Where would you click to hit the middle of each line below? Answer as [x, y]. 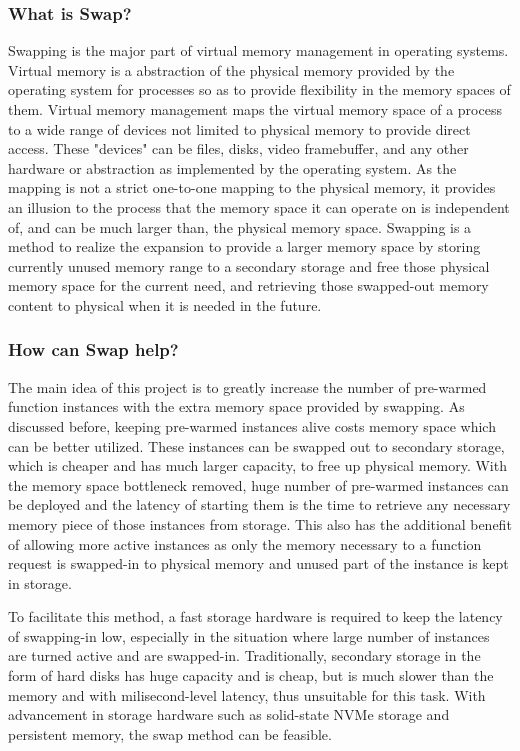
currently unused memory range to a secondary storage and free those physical [249, 265]
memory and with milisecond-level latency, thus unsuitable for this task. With [247, 694]
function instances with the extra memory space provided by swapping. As [236, 406]
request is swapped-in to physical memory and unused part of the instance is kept [258, 563]
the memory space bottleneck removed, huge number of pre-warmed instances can [258, 484]
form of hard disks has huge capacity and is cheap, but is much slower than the [251, 675]
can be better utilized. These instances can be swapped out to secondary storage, [256, 445]
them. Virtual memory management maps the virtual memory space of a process [255, 109]
